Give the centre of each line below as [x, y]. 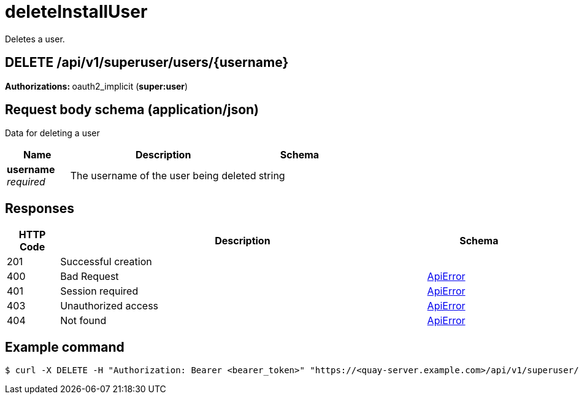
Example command [65, 347]
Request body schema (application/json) [132, 110]
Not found [83, 321]
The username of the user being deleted [163, 176]
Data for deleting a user [52, 133]
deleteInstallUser [76, 12]
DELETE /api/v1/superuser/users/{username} [147, 63]
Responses [40, 208]
